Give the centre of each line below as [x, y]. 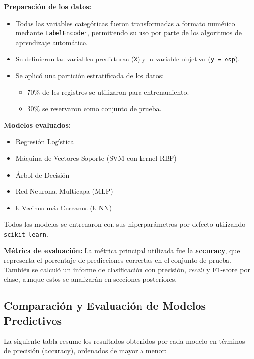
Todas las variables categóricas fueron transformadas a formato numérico [125, 23]
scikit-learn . [26, 234]
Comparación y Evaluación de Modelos [105, 306]
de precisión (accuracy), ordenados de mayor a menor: [85, 350]
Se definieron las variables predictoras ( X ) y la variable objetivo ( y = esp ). [128, 59]
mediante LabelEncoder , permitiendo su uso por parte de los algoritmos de [128, 33]
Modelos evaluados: [38, 125]
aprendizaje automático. [52, 42]
